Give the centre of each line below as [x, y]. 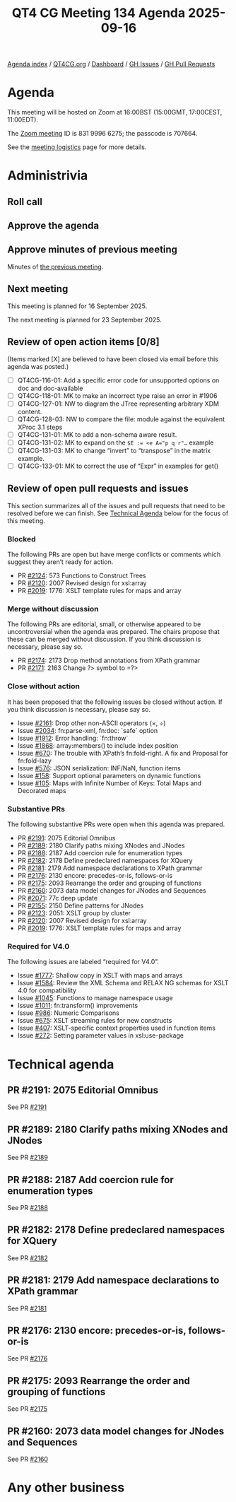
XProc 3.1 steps [40, 427]
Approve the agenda [53, 226]
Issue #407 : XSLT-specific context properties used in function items [117, 1028]
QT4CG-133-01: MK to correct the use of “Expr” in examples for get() [118, 466]
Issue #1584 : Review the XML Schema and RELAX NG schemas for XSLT [123, 983]
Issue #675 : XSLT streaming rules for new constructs [95, 1021]
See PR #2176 [28, 1359]
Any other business [66, 1488]
